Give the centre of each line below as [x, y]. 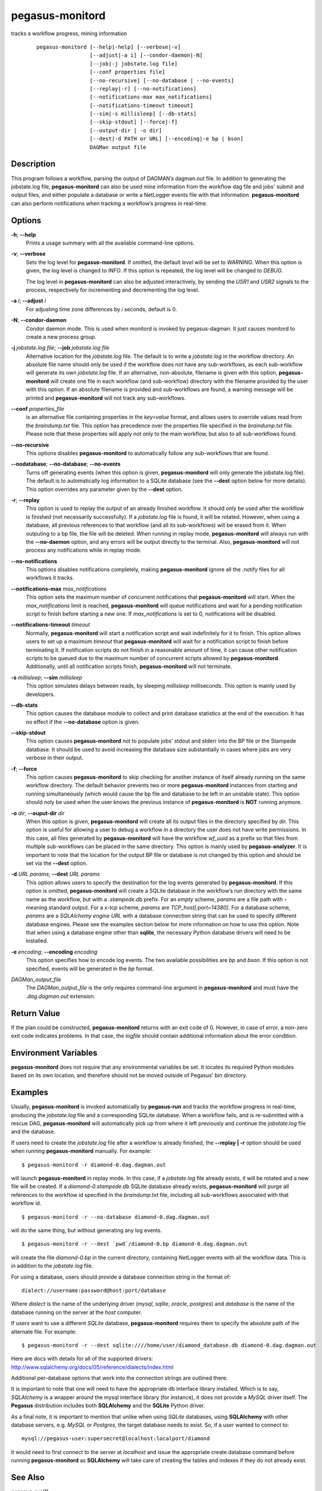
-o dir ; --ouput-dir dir [38, 813]
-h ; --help [24, 234]
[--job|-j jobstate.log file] [134, 64]
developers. [40, 694]
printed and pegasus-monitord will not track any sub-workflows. [106, 398]
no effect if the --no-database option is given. [83, 722]
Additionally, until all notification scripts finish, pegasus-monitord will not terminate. [129, 666]
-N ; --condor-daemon [39, 320]
